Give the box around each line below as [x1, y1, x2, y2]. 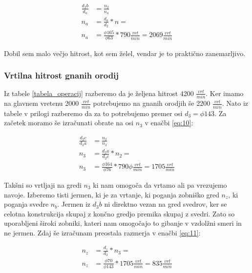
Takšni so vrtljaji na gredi [4, 179, 82, 190]
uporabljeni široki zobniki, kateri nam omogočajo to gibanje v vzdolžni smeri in [4, 218, 242, 228]
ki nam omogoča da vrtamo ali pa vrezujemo [93, 179, 227, 190]
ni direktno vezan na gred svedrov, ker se [104, 199, 227, 209]
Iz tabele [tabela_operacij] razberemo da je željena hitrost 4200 [4, 88, 194, 98]
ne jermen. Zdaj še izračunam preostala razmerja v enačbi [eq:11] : [4, 227, 201, 237]
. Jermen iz [57, 199, 91, 209]
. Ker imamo [206, 88, 244, 98]
